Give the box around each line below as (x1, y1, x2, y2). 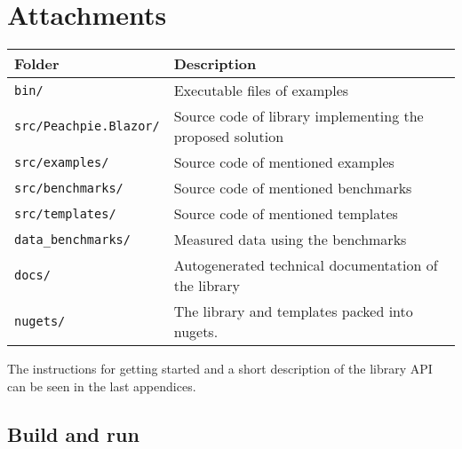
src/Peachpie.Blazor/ (14, 119, 160, 134)
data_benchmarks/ (14, 232, 131, 247)
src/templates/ (14, 206, 116, 221)
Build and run (7, 420, 139, 447)
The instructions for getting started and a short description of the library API (7, 359, 433, 378)
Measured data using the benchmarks (173, 229, 407, 250)
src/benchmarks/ (14, 180, 123, 195)
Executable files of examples (173, 80, 349, 101)
